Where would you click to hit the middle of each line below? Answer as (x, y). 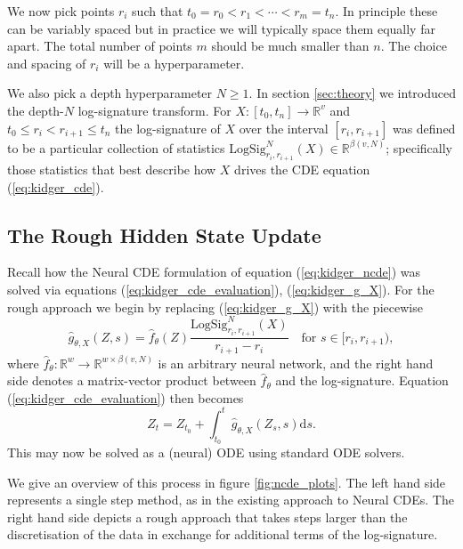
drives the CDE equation (302, 169)
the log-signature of (168, 128)
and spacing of (47, 63)
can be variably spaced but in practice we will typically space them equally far (221, 28)
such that (158, 11)
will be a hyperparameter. (174, 63)
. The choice (414, 46)
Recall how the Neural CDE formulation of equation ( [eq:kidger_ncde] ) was (214, 272)
